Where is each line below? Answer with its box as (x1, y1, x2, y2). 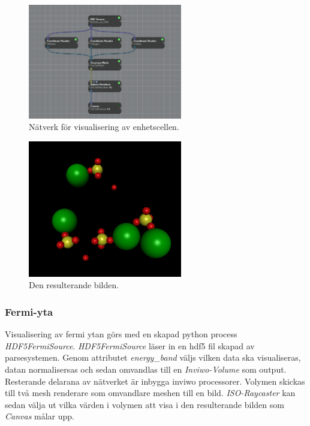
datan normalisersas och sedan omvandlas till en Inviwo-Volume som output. (5, 363, 287, 376)
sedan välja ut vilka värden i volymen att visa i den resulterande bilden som (5, 398, 284, 410)
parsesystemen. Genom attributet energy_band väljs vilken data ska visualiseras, (5, 351, 301, 364)
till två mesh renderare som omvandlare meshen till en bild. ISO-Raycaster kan (5, 386, 296, 399)
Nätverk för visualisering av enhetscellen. (29, 120, 179, 133)
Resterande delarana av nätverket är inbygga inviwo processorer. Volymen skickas (5, 374, 305, 387)
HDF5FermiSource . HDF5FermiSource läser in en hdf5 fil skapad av (5, 339, 255, 352)
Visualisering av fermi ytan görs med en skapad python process (5, 328, 237, 340)
